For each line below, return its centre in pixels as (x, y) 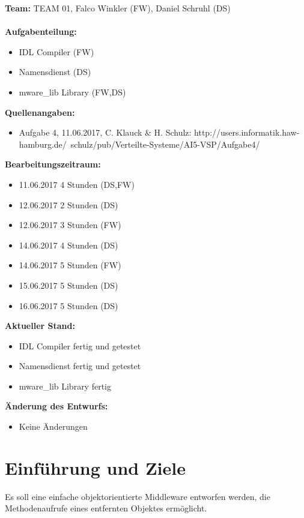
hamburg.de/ (43, 144)
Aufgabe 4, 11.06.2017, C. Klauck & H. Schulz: (105, 132)
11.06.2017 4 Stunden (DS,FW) (77, 184)
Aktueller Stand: (40, 326)
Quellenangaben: (40, 112)
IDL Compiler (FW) (56, 51)
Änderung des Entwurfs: (56, 406)
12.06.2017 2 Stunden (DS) (68, 204)
